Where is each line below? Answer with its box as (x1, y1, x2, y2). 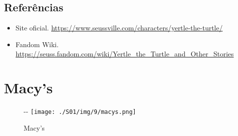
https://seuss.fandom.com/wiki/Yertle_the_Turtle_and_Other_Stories (15, 49, 234, 59)
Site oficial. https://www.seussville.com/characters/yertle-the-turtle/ (15, 23, 223, 33)
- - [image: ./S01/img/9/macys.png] (24, 106, 136, 116)
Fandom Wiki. (15, 39, 59, 49)
